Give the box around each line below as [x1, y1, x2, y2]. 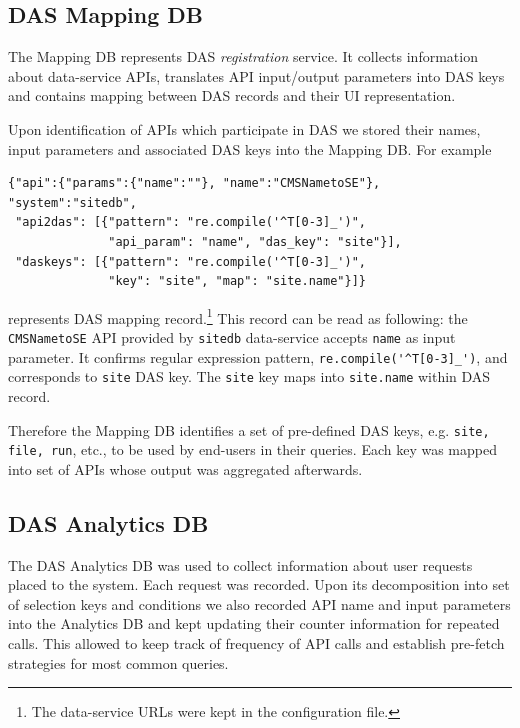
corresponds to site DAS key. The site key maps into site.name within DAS [8, 366, 491, 387]
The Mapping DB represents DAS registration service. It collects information [8, 46, 478, 67]
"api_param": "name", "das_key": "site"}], [108, 234, 402, 249]
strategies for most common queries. [8, 652, 229, 673]
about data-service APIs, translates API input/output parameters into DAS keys [8, 65, 505, 86]
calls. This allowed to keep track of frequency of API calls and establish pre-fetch [8, 633, 505, 654]
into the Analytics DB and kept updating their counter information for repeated [8, 613, 500, 634]
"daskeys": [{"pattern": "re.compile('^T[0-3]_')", [15, 254, 366, 269]
